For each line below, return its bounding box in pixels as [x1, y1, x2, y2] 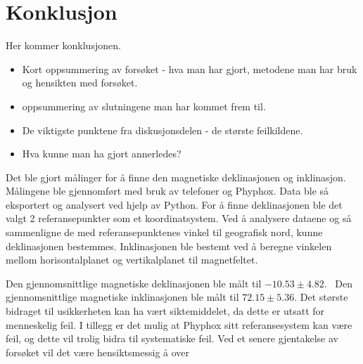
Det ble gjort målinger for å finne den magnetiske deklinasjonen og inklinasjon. [6, 169, 346, 184]
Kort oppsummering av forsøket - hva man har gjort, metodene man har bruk [22, 61, 357, 76]
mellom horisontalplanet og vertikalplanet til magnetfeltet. [6, 252, 258, 267]
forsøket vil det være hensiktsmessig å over [6, 344, 190, 359]
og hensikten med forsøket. [22, 75, 138, 90]
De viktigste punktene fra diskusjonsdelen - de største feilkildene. [22, 122, 303, 137]
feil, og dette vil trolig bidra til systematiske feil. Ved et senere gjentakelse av [6, 331, 338, 346]
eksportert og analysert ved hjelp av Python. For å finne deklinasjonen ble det [6, 197, 343, 212]
